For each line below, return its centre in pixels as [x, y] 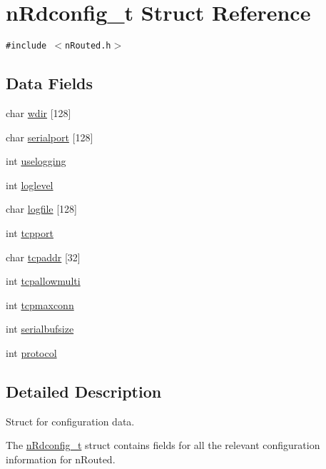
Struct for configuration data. [70, 421]
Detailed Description [84, 391]
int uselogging [36, 161]
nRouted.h [88, 46]
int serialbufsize [40, 329]
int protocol [31, 352]
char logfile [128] [42, 209]
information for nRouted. [61, 459]
